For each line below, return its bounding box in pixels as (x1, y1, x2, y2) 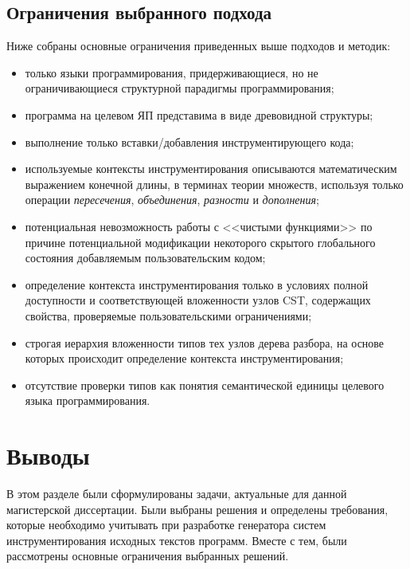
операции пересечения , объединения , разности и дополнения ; (25, 191, 319, 208)
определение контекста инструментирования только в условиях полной (25, 276, 369, 292)
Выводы (6, 439, 90, 472)
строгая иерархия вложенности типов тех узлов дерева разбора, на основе (25, 334, 385, 351)
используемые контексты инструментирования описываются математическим (25, 160, 397, 177)
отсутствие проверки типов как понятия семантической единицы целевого (25, 376, 385, 393)
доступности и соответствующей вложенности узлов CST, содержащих (25, 292, 371, 308)
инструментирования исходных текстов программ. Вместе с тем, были (6, 532, 347, 548)
